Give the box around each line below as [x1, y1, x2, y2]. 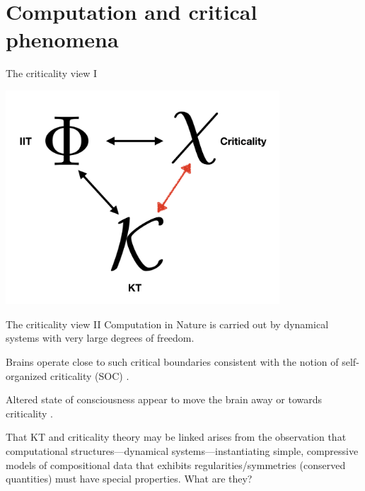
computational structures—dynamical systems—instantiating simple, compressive [6, 444, 359, 458]
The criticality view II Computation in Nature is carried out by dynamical [6, 316, 329, 331]
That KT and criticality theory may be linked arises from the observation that [6, 429, 347, 444]
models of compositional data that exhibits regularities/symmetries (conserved [6, 457, 346, 472]
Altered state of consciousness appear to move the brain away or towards [6, 392, 323, 407]
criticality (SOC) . [50, 368, 129, 383]
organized [6, 368, 47, 383]
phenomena [6, 25, 119, 54]
